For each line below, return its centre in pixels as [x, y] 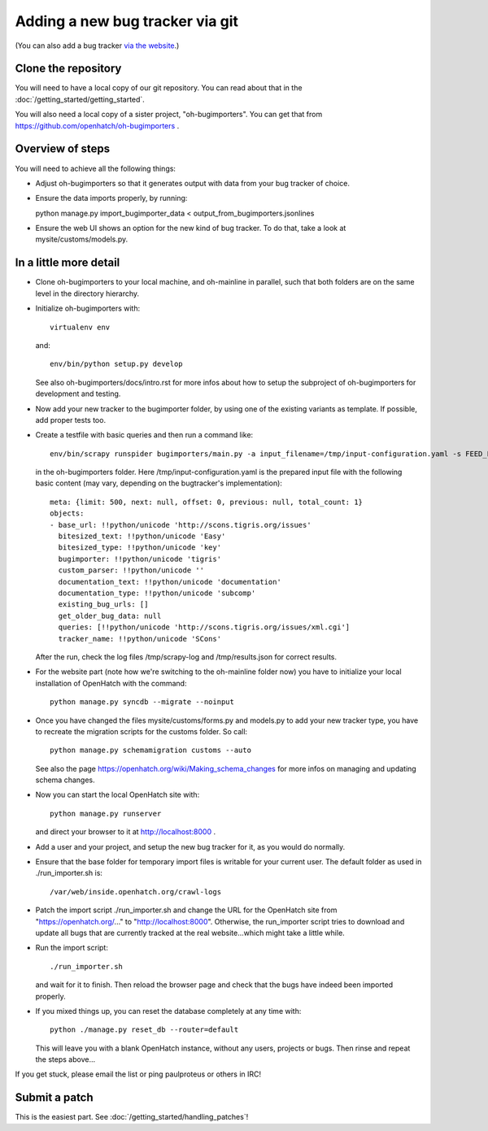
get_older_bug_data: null [110, 616]
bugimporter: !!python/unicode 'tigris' [140, 559]
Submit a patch [54, 1098]
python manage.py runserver [106, 813]
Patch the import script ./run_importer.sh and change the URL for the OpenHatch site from [186, 910]
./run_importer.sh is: [69, 873]
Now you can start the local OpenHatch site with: [118, 795]
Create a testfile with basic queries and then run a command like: [144, 435]
